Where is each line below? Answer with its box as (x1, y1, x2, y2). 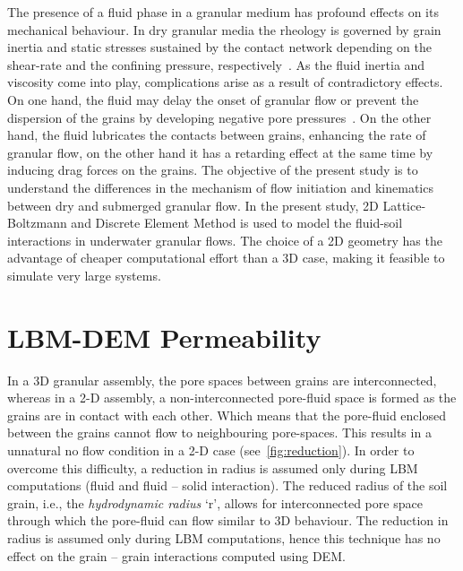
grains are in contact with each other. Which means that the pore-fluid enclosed (7, 405, 446, 424)
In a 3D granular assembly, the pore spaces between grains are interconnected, (7, 370, 437, 389)
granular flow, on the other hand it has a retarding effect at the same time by (7, 143, 433, 161)
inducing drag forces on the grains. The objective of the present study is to (7, 160, 418, 179)
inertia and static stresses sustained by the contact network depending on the (7, 38, 432, 56)
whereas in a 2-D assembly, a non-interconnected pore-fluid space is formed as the (7, 388, 457, 407)
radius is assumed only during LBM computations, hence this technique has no (7, 528, 441, 547)
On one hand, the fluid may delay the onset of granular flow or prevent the (7, 90, 419, 108)
